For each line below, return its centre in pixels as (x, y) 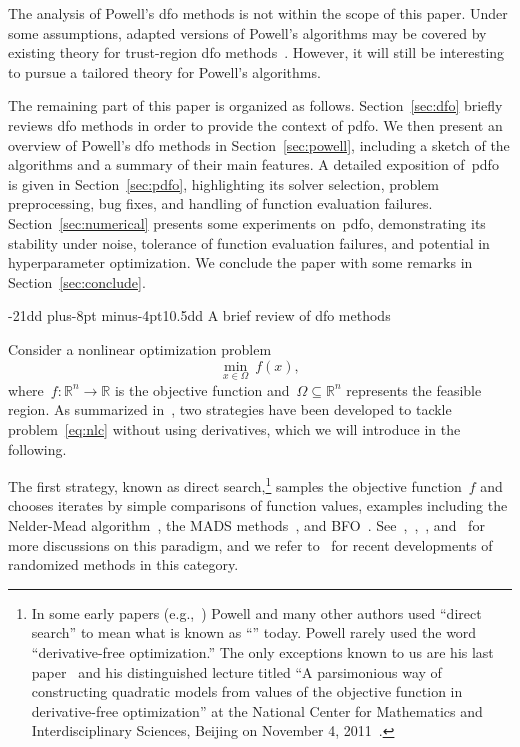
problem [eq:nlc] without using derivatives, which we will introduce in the (234, 428)
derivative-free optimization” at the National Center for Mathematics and (257, 710)
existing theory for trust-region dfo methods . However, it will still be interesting (256, 52)
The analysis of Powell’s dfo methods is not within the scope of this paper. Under (258, 13)
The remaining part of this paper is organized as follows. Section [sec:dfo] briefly (255, 105)
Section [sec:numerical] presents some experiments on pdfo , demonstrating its (247, 222)
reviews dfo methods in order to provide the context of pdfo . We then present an (255, 124)
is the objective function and (202, 389)
